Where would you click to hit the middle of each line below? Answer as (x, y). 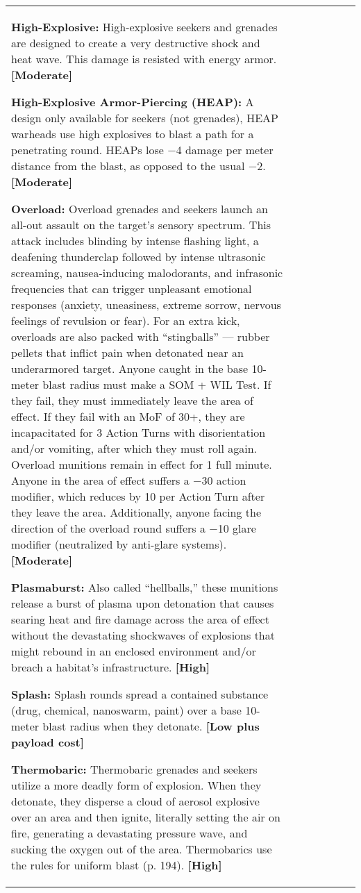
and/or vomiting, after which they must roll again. (134, 448)
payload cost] (48, 742)
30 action (224, 480)
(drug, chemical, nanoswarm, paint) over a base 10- (136, 710)
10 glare (237, 528)
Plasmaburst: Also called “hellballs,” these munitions (145, 587)
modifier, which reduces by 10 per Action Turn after (138, 496)
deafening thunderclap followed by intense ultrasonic (138, 257)
